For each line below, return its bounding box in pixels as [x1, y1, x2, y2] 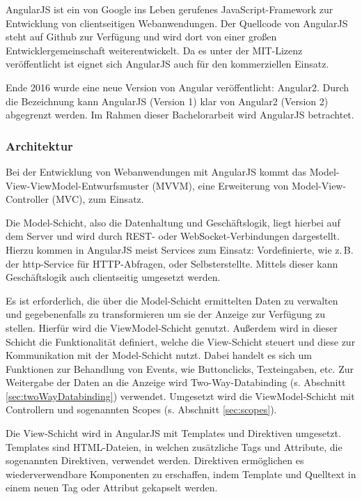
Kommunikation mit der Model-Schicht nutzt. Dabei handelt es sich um [6, 348, 312, 362]
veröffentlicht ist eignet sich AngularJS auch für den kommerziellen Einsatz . [6, 56, 329, 71]
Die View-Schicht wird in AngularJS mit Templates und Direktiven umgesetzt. [6, 426, 341, 440]
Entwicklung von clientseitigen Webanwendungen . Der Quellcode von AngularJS [6, 15, 348, 30]
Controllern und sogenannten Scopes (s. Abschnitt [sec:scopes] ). [6, 402, 277, 417]
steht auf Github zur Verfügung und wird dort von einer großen [6, 29, 277, 44]
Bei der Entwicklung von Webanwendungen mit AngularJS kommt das [6, 164, 307, 178]
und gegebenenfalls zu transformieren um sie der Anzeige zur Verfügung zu [6, 307, 325, 321]
